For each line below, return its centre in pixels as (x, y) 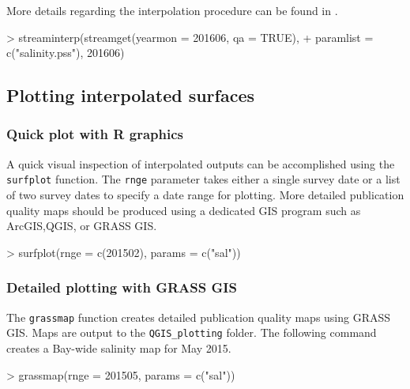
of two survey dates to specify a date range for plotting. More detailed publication (205, 195)
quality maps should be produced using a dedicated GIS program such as (184, 210)
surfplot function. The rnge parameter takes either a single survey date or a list (203, 179)
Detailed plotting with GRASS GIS (122, 287)
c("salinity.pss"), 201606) (66, 53)
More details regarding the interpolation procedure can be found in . (172, 10)
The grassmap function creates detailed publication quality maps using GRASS (199, 317)
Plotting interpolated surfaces (131, 95)
